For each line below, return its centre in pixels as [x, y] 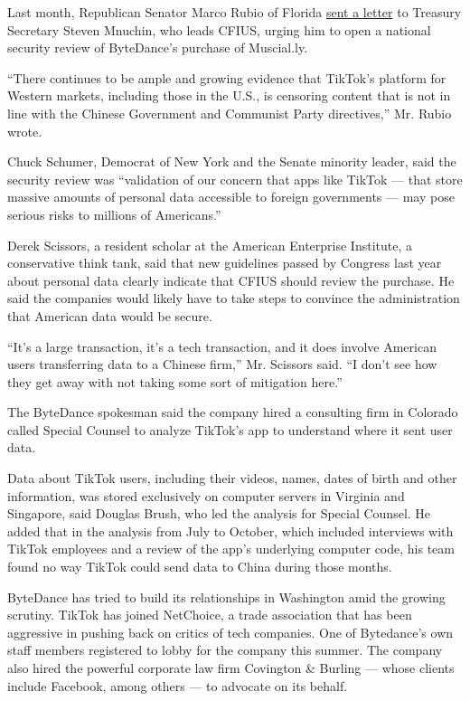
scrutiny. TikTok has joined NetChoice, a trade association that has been [210, 615]
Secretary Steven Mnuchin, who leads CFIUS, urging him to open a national [219, 29]
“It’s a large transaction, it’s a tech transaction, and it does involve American [222, 346]
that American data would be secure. [110, 315]
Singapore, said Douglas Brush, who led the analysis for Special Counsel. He [219, 513]
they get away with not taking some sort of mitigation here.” [175, 381]
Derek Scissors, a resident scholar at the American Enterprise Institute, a [210, 245]
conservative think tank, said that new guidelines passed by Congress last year [225, 263]
